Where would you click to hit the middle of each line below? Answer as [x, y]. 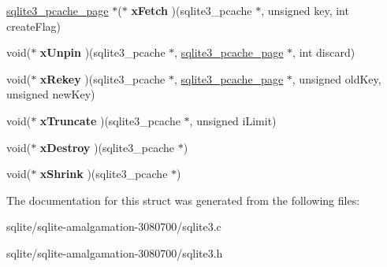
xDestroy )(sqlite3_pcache [107, 147]
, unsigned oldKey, [337, 78]
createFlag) [34, 26]
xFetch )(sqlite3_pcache [192, 10]
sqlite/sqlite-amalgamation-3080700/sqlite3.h [115, 252]
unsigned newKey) [51, 94]
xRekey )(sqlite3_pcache [102, 78]
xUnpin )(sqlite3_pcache [102, 52]
